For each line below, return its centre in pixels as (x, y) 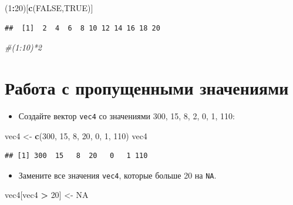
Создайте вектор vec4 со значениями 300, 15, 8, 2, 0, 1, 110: (127, 115)
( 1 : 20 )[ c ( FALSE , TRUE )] (49, 8)
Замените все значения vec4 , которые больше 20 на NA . (117, 175)
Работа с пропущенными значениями (147, 87)
